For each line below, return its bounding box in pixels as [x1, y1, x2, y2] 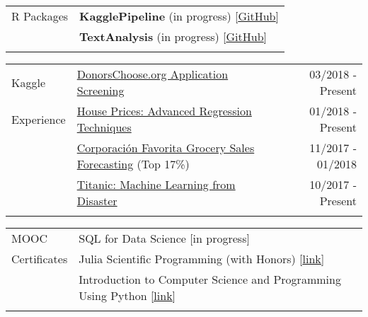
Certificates [11, 250, 68, 267]
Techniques [76, 119, 132, 135]
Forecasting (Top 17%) [76, 156, 190, 172]
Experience [11, 110, 66, 127]
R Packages [11, 8, 69, 24]
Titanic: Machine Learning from [76, 176, 236, 192]
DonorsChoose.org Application [76, 66, 229, 82]
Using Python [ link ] [79, 287, 176, 304]
